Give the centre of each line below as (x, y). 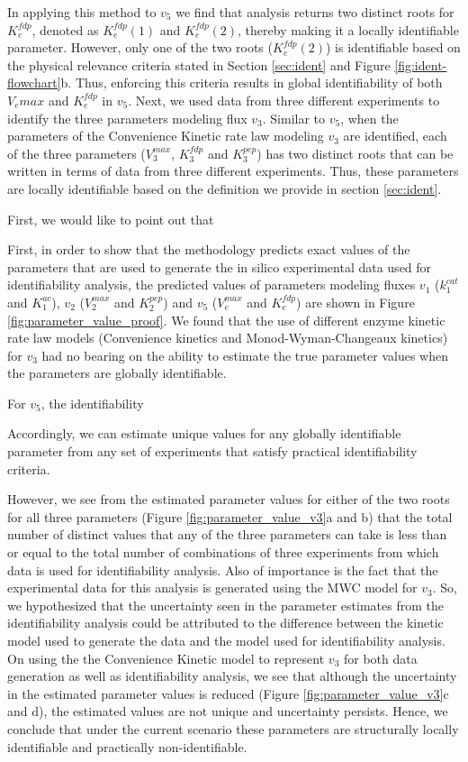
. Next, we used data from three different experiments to (284, 100)
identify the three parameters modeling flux (127, 118)
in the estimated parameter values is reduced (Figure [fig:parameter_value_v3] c (228, 693)
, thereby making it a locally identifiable (348, 29)
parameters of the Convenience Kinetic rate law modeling (166, 136)
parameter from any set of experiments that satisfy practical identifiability (212, 451)
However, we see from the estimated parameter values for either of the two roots (229, 499)
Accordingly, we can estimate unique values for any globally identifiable (204, 433)
